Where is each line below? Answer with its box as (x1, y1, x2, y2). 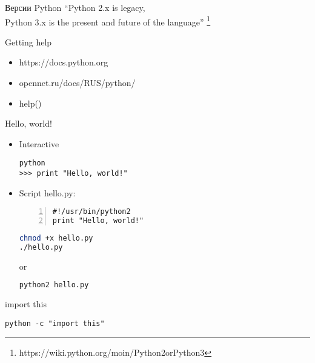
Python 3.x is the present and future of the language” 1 (5, 13, 211, 28)
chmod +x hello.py (19, 234, 93, 243)
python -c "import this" (5, 319, 105, 328)
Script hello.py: (19, 186, 76, 199)
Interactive (19, 137, 59, 150)
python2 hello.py (19, 281, 89, 290)
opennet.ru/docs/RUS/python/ (19, 76, 136, 89)
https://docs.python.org (19, 56, 108, 68)
